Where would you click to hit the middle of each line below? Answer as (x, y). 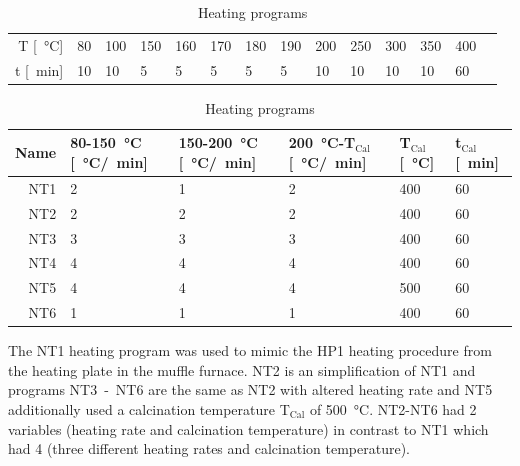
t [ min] (39, 69)
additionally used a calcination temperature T (149, 408)
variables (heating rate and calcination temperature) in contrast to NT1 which (248, 428)
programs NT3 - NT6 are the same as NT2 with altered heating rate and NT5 (250, 389)
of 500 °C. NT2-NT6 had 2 (393, 408)
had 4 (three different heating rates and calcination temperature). (209, 448)
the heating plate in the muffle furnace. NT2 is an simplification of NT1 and (242, 369)
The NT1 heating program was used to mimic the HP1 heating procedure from (250, 350)
